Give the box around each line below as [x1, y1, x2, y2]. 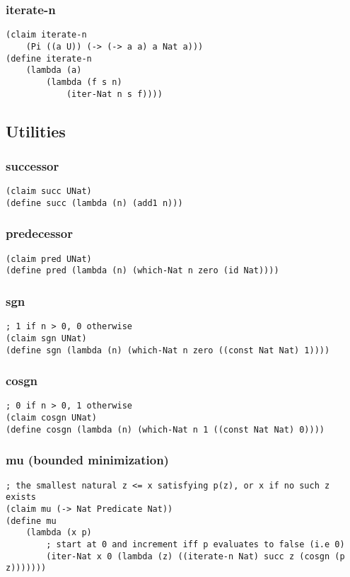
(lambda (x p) [25, 527, 92, 538]
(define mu [6, 515, 57, 526]
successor [6, 156, 59, 174]
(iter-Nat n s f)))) [66, 88, 163, 99]
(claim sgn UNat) [6, 333, 87, 343]
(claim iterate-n [6, 30, 87, 40]
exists [6, 492, 36, 503]
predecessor [6, 224, 73, 242]
